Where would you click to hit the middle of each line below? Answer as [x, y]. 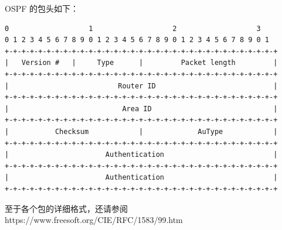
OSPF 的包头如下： [42, 8]
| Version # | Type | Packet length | [141, 63]
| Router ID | [141, 86]
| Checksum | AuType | [141, 131]
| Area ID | [141, 109]
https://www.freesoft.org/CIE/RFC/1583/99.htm [94, 220]
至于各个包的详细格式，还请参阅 [66, 208]
